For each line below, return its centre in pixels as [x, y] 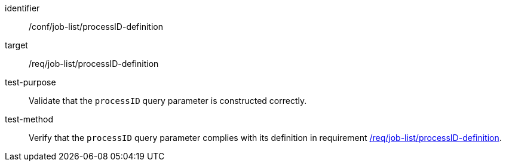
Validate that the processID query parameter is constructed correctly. [168, 101]
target [16, 45]
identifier [22, 8]
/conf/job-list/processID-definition [96, 27]
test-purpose [30, 82]
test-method [29, 119]
